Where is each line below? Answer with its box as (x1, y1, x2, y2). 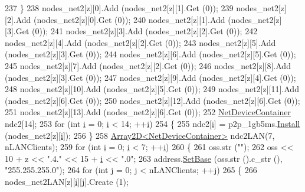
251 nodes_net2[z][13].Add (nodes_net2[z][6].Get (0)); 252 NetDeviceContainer (5, 106, 291, 118)
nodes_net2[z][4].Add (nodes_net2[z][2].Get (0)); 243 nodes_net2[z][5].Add (5, 36, 276, 48)
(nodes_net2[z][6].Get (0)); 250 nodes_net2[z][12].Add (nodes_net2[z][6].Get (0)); (5, 94, 300, 106)
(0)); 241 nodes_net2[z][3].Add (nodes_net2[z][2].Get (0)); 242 (31, 25, 258, 37)
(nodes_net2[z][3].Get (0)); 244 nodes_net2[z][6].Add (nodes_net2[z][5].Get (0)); (5, 48, 296, 60)
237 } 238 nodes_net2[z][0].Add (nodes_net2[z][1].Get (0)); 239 (5, 2, 234, 14)
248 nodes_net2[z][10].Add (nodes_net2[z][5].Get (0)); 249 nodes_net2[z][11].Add (5, 83, 299, 95)
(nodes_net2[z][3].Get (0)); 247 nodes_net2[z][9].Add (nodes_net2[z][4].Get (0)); (5, 71, 296, 83)
